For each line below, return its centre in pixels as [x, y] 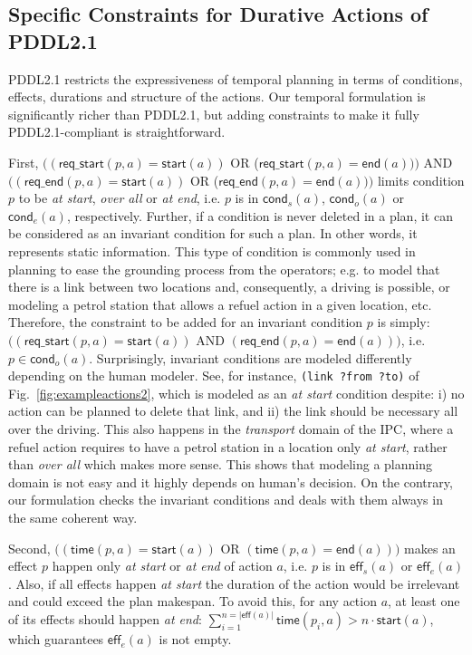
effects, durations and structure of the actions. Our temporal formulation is [217, 96]
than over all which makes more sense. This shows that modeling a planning [221, 464]
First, [24, 162]
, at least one [424, 601]
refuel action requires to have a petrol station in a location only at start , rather [228, 446]
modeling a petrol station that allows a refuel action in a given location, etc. [220, 304]
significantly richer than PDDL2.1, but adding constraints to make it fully [214, 114]
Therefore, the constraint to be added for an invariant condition [186, 322]
